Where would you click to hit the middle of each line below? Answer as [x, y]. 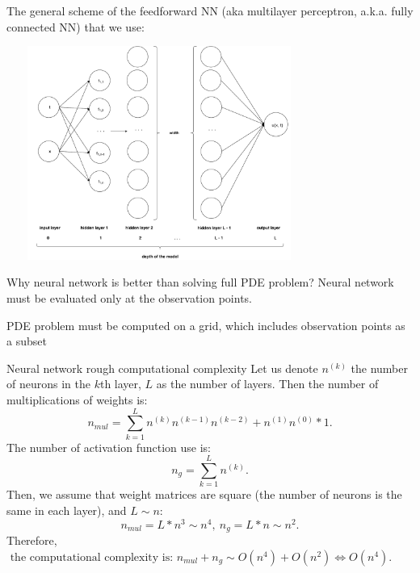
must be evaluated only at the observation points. [129, 297]
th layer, [120, 384]
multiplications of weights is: [77, 399]
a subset [27, 341]
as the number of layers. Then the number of [267, 384]
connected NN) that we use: [76, 26]
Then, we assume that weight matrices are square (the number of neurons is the [204, 494]
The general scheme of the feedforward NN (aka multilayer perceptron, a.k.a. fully [210, 10]
